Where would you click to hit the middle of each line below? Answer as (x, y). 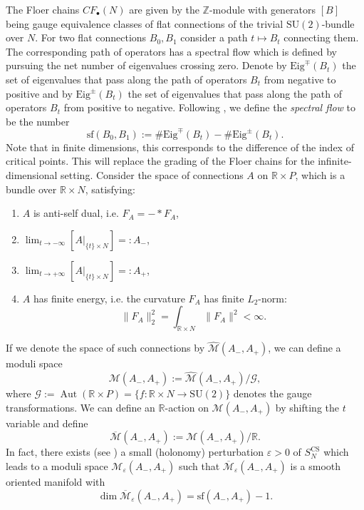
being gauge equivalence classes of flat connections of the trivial (145, 23)
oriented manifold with (56, 482)
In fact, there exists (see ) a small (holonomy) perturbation (135, 452)
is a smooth (316, 466)
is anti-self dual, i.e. (76, 213)
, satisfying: (110, 189)
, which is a (320, 175)
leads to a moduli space (57, 466)
